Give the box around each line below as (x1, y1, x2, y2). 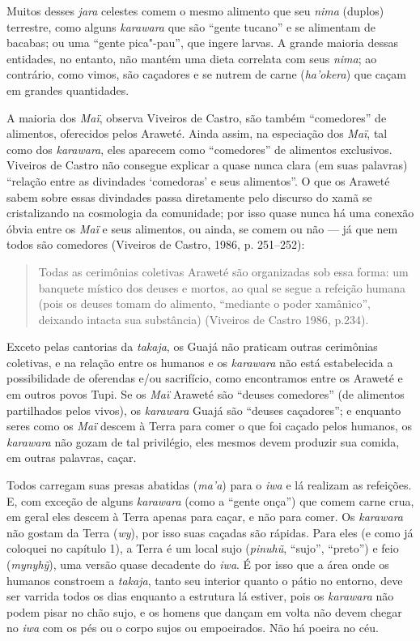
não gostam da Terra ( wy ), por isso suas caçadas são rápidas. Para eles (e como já (6, 523, 414, 541)
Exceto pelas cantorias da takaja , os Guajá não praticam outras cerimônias (6, 338, 378, 355)
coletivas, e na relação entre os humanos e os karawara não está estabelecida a (6, 353, 393, 370)
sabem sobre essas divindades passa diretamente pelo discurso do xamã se (6, 188, 372, 205)
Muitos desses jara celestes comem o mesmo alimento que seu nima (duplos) (6, 2, 384, 19)
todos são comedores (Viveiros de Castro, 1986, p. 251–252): (6, 236, 305, 253)
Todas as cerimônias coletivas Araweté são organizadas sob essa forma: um (38, 263, 409, 280)
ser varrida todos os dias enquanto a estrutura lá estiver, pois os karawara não (6, 588, 394, 605)
